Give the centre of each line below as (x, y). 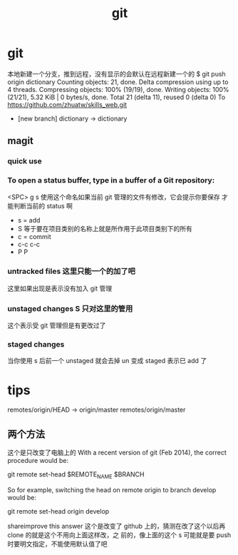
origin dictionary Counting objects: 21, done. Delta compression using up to (118, 82)
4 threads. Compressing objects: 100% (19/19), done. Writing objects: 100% (118, 89)
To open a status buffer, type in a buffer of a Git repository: (111, 180)
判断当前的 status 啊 (43, 205)
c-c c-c (29, 244)
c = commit (34, 236)
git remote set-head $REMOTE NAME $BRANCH (76, 475)
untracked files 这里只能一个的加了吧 (71, 271)
